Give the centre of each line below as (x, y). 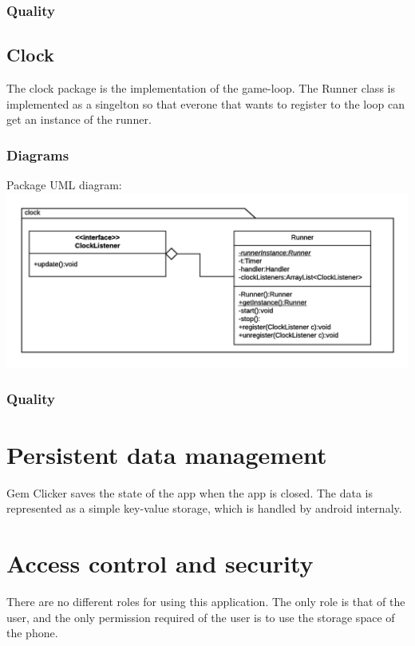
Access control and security (160, 563)
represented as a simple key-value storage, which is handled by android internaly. (204, 508)
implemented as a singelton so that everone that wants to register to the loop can (206, 103)
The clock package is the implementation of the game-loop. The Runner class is (201, 88)
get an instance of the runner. (79, 119)
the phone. (32, 633)
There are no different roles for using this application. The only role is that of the (206, 602)
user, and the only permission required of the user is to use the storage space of (201, 617)
